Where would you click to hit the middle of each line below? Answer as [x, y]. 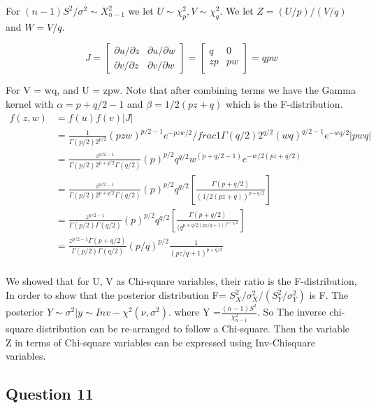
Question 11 [50, 394]
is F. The [329, 295]
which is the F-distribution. [284, 103]
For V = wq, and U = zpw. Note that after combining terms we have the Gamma [181, 90]
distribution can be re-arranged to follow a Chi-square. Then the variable [193, 329]
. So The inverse [292, 311]
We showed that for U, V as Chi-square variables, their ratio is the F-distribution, [181, 281]
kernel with [30, 103]
